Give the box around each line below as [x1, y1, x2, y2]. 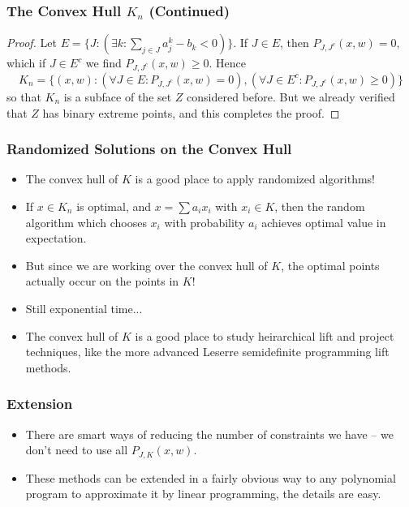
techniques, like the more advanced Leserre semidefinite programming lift [25, 343, 390, 360]
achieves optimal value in [261, 213, 386, 230]
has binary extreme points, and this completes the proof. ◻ [42, 104, 340, 121]
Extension [6, 393, 73, 414]
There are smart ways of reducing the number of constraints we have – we [25, 425, 394, 442]
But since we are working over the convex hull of [25, 256, 268, 273]
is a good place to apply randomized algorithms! [135, 170, 375, 187]
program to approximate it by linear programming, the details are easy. [25, 485, 381, 502]
